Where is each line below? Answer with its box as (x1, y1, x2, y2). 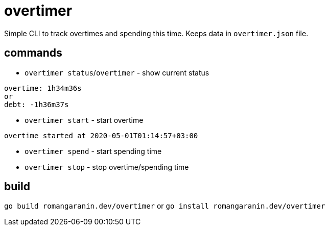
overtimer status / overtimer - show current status (25, 68, 209, 77)
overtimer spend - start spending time (25, 146, 162, 156)
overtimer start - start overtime (25, 115, 144, 124)
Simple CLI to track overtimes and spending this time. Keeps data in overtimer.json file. (4, 29, 309, 38)
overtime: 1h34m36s (4, 84, 82, 92)
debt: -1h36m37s (4, 100, 69, 109)
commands (4, 46, 62, 60)
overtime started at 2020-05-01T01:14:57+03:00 (4, 131, 198, 140)
